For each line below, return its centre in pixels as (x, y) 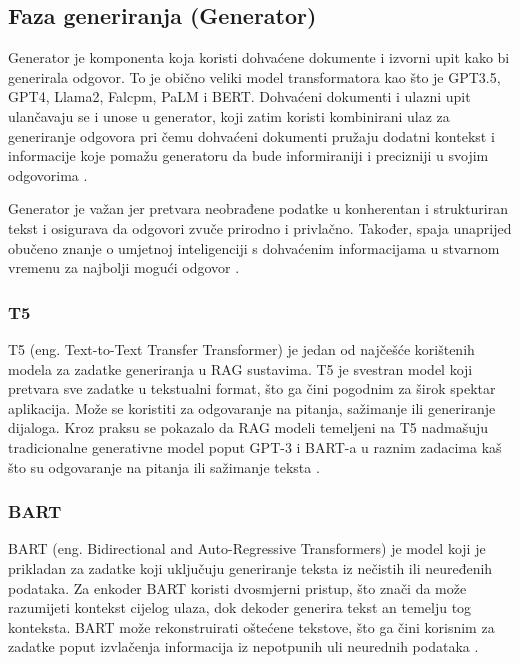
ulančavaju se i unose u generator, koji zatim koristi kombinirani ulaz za (229, 115)
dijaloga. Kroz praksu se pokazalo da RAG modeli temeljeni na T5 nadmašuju (248, 427)
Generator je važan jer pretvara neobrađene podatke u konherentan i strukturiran (258, 208)
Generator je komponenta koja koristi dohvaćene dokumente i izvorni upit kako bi (259, 57)
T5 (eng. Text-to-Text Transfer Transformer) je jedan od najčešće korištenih (241, 348)
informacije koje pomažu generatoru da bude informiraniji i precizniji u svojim (248, 155)
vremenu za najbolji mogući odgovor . (124, 267)
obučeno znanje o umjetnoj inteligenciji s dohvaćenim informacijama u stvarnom (254, 247)
